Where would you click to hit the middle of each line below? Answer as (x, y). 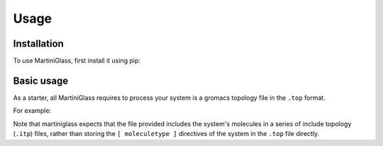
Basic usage (41, 80)
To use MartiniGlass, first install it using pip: (77, 61)
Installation (38, 44)
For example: (32, 111)
